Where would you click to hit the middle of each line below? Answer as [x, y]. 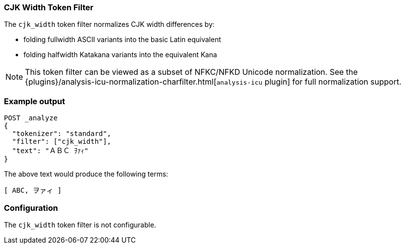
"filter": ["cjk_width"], [62, 142]
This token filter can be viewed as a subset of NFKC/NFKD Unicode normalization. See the [191, 72]
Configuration [31, 208]
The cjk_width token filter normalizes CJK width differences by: [109, 24]
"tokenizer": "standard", [62, 134]
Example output [34, 101]
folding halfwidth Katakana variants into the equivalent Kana [120, 55]
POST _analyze [31, 118]
